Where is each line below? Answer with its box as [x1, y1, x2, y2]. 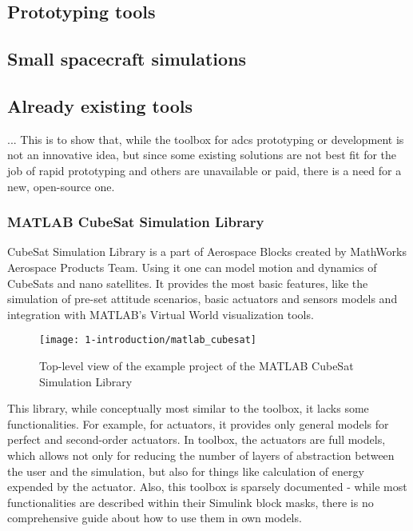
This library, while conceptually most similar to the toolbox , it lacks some [7, 400, 369, 417]
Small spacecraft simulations [7, 46, 247, 71]
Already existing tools [7, 93, 193, 118]
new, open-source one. [7, 178, 115, 194]
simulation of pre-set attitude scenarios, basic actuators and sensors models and [7, 290, 398, 307]
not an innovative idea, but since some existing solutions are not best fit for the [7, 146, 397, 163]
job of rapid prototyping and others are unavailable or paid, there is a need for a [7, 162, 402, 178]
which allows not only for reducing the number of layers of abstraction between [7, 446, 395, 463]
